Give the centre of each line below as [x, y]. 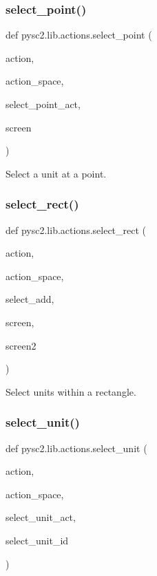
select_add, [30, 299]
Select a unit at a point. [56, 173]
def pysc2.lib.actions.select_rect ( [76, 230]
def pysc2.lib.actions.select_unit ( [76, 448]
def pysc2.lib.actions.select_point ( [79, 35]
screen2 [21, 345]
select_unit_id [37, 540]
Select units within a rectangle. [71, 391]
